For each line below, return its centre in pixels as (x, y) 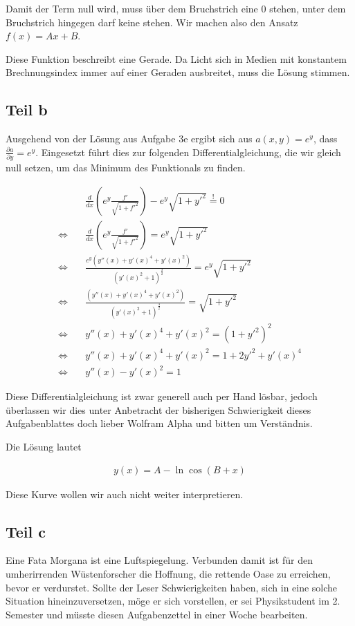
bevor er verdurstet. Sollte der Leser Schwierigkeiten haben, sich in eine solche (172, 587)
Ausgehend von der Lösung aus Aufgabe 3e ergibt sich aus (129, 139)
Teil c (26, 531)
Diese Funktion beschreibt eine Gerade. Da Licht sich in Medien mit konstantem (176, 58)
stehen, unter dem (308, 8)
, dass (325, 139)
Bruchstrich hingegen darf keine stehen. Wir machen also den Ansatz (152, 22)
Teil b (27, 110)
